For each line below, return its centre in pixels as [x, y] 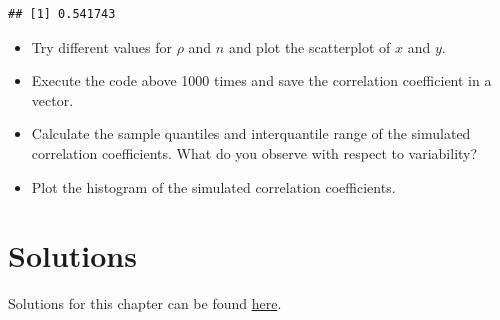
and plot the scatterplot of [309, 46]
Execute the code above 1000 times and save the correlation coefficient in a [261, 80]
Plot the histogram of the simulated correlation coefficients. [213, 186]
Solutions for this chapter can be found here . [145, 303]
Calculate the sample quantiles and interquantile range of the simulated [251, 133]
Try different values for [101, 46]
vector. [52, 99]
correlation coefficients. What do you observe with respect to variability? [254, 152]
